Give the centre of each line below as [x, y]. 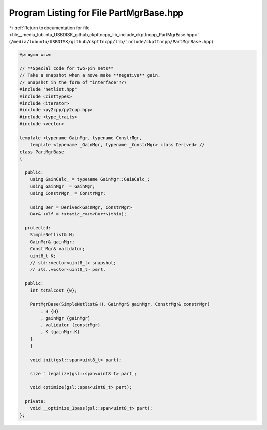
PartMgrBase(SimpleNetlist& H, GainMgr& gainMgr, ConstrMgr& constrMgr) [120, 304]
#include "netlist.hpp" [48, 89]
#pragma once [35, 55]
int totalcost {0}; [54, 290]
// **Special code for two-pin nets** [67, 69]
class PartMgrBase [42, 152]
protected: [38, 228]
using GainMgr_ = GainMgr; [63, 186]
